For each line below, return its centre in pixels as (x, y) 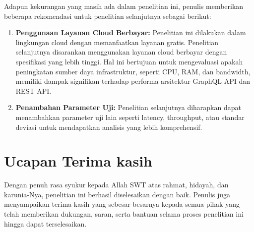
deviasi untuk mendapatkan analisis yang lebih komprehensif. (109, 127)
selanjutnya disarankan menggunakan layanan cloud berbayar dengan (121, 52)
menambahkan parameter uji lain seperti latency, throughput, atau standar (130, 117)
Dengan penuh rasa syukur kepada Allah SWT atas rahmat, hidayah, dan (116, 185)
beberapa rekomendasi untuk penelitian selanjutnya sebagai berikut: (108, 16)
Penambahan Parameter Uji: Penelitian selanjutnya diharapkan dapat (128, 107)
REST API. (33, 90)
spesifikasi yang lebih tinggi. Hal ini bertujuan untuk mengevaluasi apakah (129, 61)
